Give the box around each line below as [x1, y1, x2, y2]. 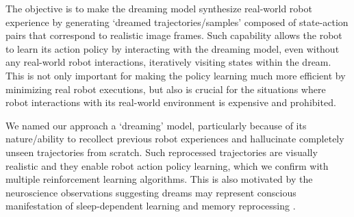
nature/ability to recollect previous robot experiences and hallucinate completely [5, 131, 344, 146]
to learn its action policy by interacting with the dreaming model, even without [5, 41, 340, 55]
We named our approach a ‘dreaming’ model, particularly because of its [5, 118, 307, 132]
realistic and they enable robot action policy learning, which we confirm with [5, 158, 329, 173]
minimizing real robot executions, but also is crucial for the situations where [5, 81, 326, 96]
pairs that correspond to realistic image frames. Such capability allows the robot [5, 28, 342, 42]
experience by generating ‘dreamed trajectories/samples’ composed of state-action [5, 14, 349, 29]
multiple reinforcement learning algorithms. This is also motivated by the [5, 172, 313, 186]
